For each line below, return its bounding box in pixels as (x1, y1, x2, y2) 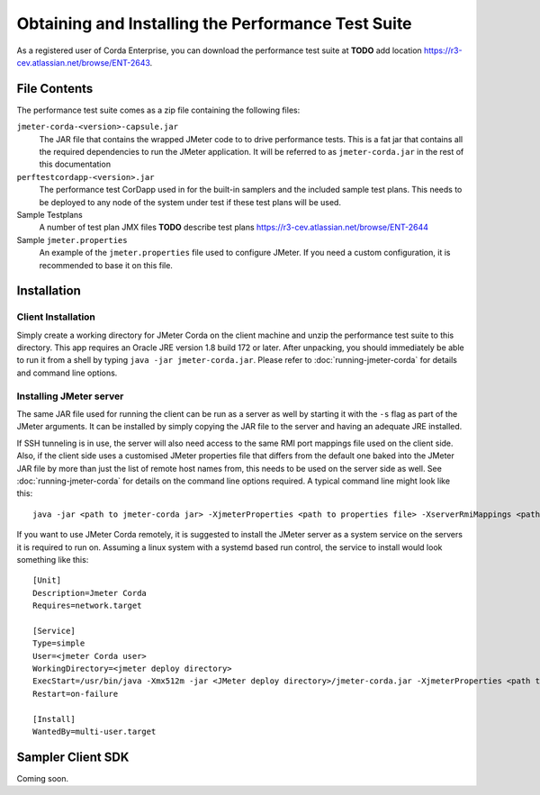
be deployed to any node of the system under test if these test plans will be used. (39, 196, 342, 207)
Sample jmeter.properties (16, 234, 128, 245)
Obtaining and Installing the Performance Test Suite (16, 14, 413, 33)
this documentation (39, 158, 112, 170)
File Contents (16, 81, 94, 96)
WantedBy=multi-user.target (32, 726, 157, 736)
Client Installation (16, 311, 96, 323)
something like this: (16, 554, 89, 565)
